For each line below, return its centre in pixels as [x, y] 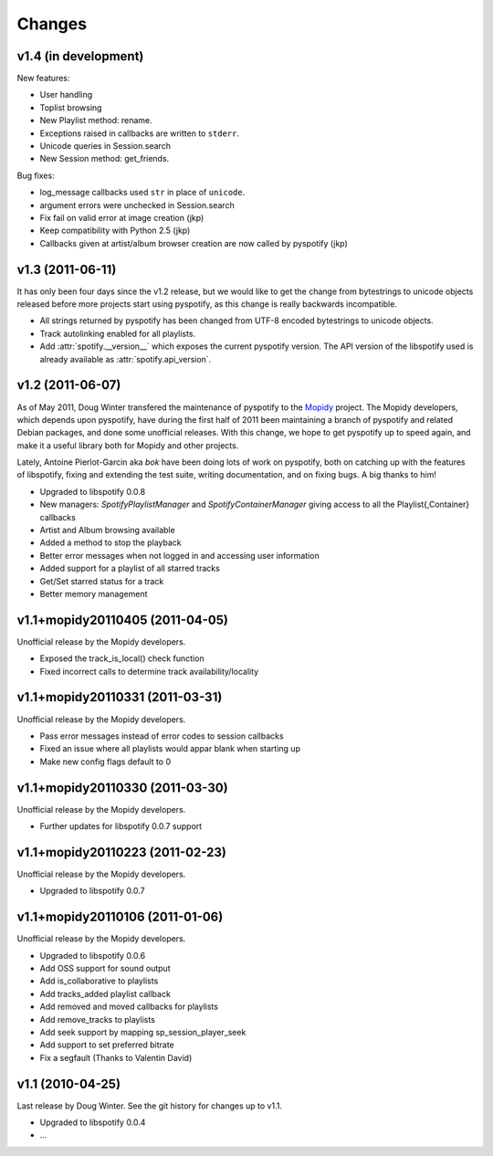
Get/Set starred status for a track [102, 581]
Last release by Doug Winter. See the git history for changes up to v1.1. [150, 1106]
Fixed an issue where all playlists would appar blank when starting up [170, 749]
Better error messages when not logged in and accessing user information [179, 555]
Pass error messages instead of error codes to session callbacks [162, 736]
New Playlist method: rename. [96, 121]
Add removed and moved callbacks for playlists [129, 1007]
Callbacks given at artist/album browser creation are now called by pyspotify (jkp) [194, 243]
